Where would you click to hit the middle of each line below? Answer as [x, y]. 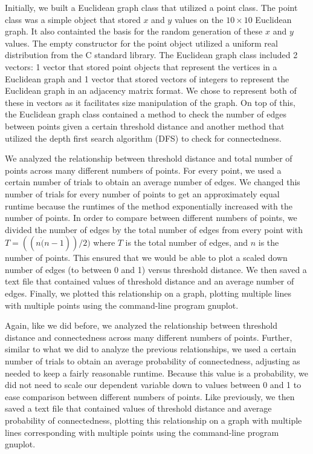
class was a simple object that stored [73, 19]
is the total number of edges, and [187, 242]
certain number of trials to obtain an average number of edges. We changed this [153, 182]
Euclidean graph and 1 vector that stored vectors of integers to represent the [147, 78]
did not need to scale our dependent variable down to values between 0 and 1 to [153, 385]
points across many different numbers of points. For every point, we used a [143, 170]
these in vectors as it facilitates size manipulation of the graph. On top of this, [150, 102]
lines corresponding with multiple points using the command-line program [142, 432]
